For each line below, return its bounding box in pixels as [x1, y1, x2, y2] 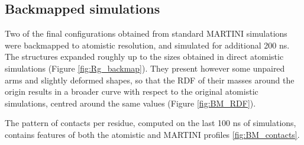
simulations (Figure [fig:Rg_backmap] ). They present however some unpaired [5, 62, 285, 74]
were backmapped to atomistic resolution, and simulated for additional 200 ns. [5, 38, 290, 51]
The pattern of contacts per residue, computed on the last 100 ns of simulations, [5, 117, 296, 129]
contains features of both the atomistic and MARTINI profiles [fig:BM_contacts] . [5, 128, 300, 140]
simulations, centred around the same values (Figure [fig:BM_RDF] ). [5, 96, 256, 109]
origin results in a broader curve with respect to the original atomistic [5, 85, 258, 98]
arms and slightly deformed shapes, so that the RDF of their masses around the [5, 73, 295, 86]
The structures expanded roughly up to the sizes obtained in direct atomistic [5, 50, 284, 63]
